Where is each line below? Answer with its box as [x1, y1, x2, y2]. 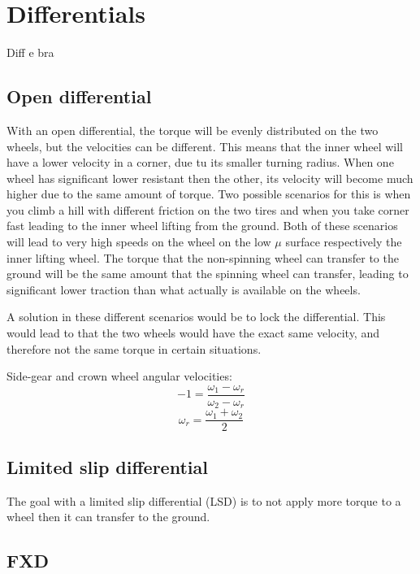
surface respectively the [285, 233, 402, 250]
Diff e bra [6, 44, 54, 61]
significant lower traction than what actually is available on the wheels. [6, 280, 361, 298]
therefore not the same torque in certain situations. [6, 340, 262, 357]
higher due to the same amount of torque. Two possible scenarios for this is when [6, 185, 411, 202]
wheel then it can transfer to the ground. [6, 508, 210, 525]
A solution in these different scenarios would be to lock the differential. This [6, 308, 386, 325]
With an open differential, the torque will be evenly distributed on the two [6, 121, 379, 138]
